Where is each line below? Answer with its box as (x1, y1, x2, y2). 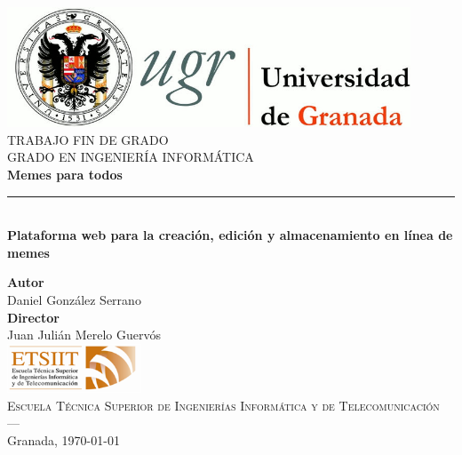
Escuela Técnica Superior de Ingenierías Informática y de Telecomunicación (7, 395, 440, 414)
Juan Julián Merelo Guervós (7, 325, 161, 344)
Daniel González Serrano (7, 290, 141, 308)
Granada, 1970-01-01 (7, 430, 120, 449)
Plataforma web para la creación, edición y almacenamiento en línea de (7, 226, 453, 244)
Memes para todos (7, 164, 123, 183)
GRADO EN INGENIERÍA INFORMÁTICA (7, 148, 254, 166)
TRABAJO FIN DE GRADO (7, 130, 169, 148)
